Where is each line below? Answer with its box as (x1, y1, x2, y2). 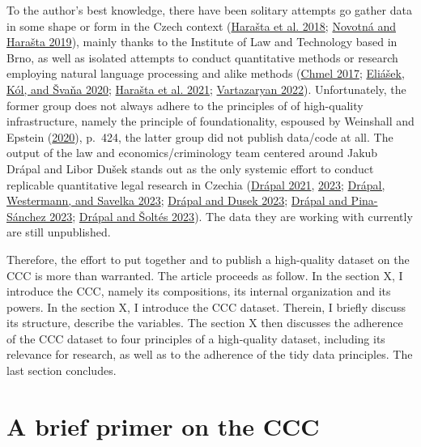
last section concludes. (6, 362, 117, 379)
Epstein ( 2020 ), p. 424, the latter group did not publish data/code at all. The (6, 128, 393, 145)
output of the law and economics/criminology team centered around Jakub (6, 144, 378, 161)
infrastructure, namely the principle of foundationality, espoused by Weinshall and (6, 113, 415, 130)
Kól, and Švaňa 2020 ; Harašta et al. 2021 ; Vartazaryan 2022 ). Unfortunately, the (6, 80, 406, 97)
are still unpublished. (6, 223, 111, 241)
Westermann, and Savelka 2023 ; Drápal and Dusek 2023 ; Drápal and (6, 192, 347, 209)
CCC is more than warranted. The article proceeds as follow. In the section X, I (6, 266, 403, 283)
